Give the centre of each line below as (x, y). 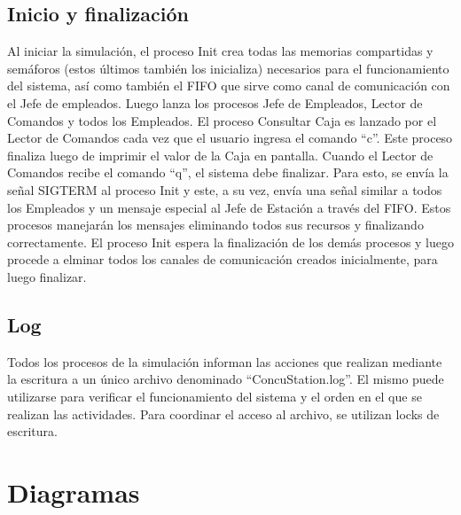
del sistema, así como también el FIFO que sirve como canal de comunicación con (229, 86)
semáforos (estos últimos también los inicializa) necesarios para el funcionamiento (228, 68)
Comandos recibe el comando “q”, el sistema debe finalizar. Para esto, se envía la (228, 172)
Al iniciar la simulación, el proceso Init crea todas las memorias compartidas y (220, 51)
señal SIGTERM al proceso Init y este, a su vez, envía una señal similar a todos (225, 189)
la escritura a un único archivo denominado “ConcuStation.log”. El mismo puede (226, 379)
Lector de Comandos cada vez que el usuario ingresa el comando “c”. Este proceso (230, 138)
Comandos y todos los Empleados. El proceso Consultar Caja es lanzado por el (222, 120)
